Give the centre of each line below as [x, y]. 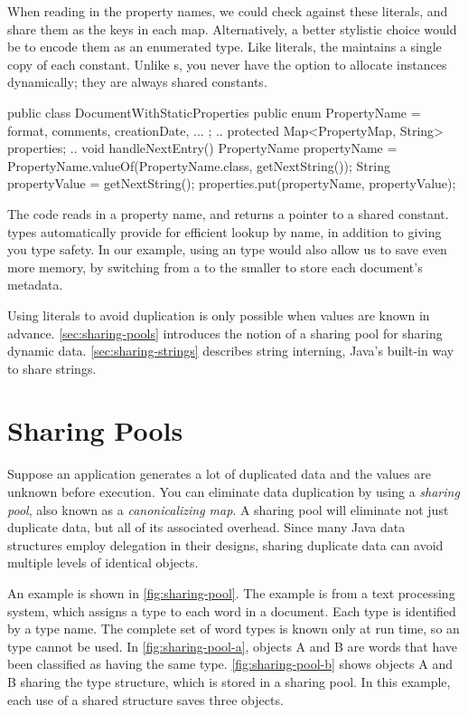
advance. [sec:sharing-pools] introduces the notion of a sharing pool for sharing [225, 333]
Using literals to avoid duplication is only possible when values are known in [219, 315]
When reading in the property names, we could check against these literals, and [228, 11]
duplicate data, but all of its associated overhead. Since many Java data [206, 527]
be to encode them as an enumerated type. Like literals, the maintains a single [225, 47]
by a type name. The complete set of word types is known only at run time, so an [234, 629]
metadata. [35, 285]
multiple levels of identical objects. [103, 562]
